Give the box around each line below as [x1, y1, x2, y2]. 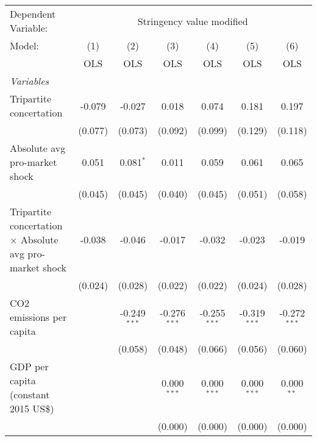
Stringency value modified [137, 13, 248, 28]
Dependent [10, 7, 56, 21]
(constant [10, 387, 50, 401]
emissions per [10, 310, 67, 324]
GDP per [10, 359, 49, 373]
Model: [10, 38, 40, 52]
